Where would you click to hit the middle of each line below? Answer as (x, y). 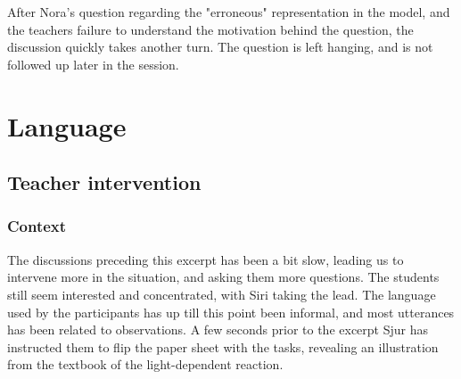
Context (37, 226)
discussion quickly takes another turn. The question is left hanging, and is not (220, 47)
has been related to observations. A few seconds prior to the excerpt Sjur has (218, 330)
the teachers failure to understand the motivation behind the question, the (210, 29)
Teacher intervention (104, 182)
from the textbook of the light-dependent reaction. (145, 364)
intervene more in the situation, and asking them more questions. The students (223, 277)
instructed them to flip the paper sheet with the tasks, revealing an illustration (223, 346)
